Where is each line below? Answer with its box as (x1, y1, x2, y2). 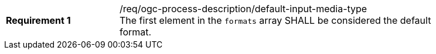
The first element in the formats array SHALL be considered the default (120, 15, 431, 26)
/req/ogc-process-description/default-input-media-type (120, 3, 367, 15)
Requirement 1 (6, 15, 71, 26)
